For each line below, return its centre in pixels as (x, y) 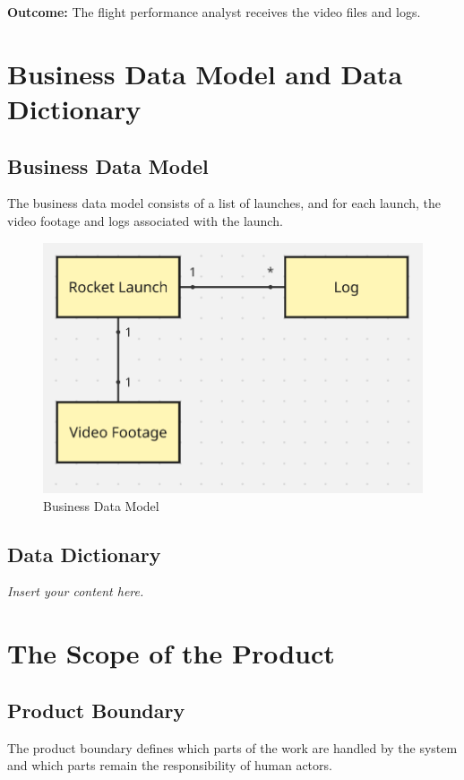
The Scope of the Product (171, 653)
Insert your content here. (76, 591)
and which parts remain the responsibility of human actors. (170, 765)
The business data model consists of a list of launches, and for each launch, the (224, 203)
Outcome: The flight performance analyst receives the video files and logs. (214, 12)
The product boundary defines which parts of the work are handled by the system (232, 747)
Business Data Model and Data (205, 73)
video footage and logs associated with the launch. (145, 220)
